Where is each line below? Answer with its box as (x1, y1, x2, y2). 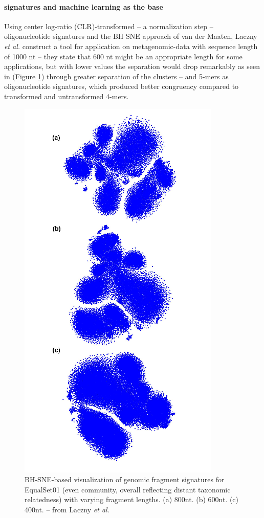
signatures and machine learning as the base (4, 1, 163, 12)
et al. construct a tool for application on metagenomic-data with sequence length (4, 40, 258, 51)
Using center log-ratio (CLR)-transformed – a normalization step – (4, 20, 213, 31)
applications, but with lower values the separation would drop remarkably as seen (4, 61, 260, 72)
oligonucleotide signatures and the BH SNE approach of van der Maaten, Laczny (4, 31, 257, 41)
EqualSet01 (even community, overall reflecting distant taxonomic (25, 484, 231, 494)
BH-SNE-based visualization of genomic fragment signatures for (25, 474, 225, 485)
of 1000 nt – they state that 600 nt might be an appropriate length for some (4, 51, 243, 61)
